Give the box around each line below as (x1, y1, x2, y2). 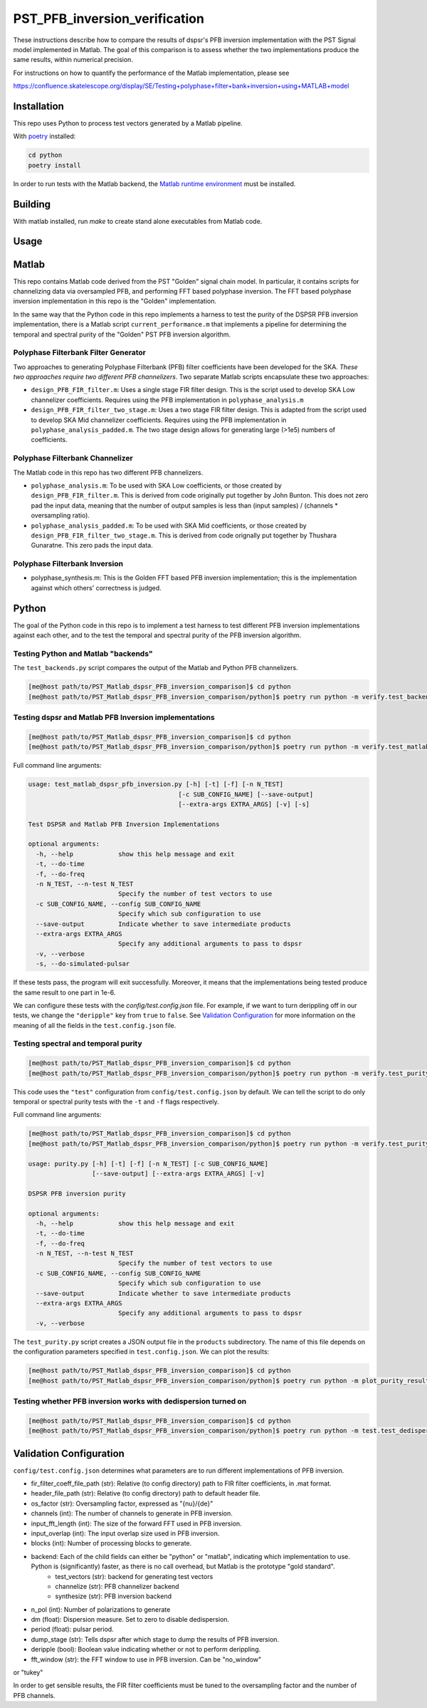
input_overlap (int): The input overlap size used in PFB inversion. (31, 1529, 220, 1538)
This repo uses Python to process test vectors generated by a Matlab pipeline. (13, 119, 243, 128)
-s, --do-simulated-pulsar (36, 960, 130, 968)
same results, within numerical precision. (13, 56, 133, 64)
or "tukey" (13, 1668, 43, 1677)
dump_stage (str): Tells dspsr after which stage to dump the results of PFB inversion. (31, 1635, 280, 1643)
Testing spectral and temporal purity (13, 1039, 142, 1049)
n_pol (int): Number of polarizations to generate (31, 1605, 171, 1614)
